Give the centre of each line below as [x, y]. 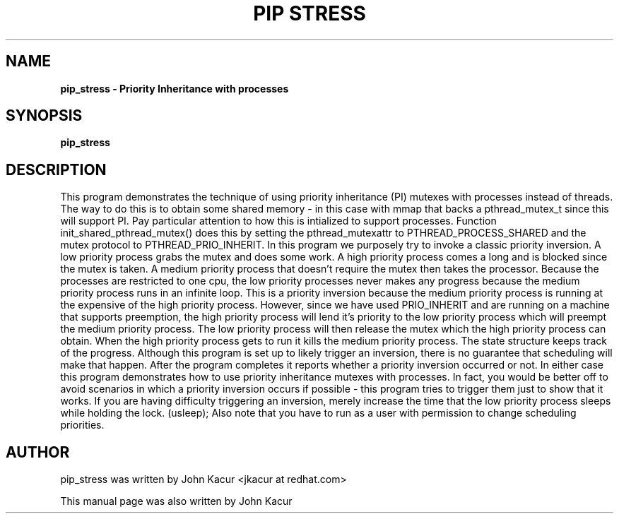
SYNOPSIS [44, 116]
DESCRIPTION [56, 169]
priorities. [82, 425]
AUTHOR [38, 452]
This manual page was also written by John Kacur [176, 501]
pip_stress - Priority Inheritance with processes [175, 88]
